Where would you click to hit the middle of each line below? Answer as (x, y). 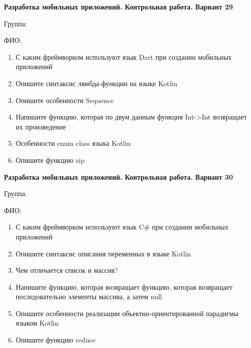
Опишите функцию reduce (55, 340)
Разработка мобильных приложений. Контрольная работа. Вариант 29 (119, 6)
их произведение (41, 126)
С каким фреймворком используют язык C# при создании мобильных (122, 227)
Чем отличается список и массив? (67, 270)
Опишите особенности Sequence (65, 100)
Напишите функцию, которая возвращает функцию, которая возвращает (124, 287)
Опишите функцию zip (50, 160)
